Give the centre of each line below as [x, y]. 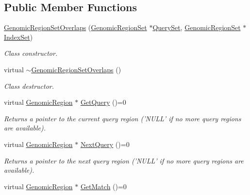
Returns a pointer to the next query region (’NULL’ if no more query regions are [124, 160]
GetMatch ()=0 [103, 186]
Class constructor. [31, 53]
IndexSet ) [18, 37]
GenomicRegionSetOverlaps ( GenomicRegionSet [75, 27]
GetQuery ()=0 [103, 102]
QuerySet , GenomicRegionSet [197, 27]
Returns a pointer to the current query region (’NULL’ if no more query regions [123, 118]
